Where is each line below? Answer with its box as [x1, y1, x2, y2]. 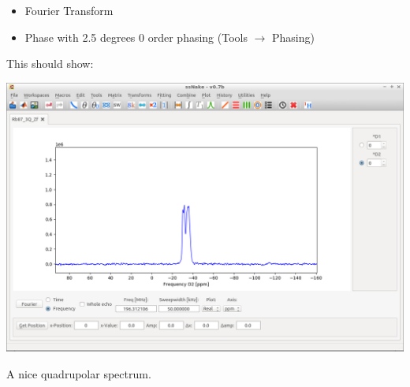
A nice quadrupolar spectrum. [6, 365, 151, 381]
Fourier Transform [24, 2, 114, 18]
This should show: [6, 55, 94, 72]
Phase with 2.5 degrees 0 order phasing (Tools [24, 28, 248, 45]
